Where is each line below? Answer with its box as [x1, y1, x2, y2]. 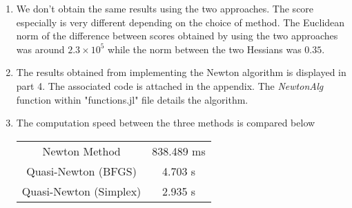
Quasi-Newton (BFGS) [26, 162, 137, 179]
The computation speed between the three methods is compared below [16, 115, 315, 130]
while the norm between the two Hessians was [108, 41, 302, 56]
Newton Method [42, 142, 121, 159]
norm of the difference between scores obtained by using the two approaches [16, 28, 338, 43]
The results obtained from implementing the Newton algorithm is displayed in [16, 65, 346, 79]
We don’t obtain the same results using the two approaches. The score [16, 1, 314, 15]
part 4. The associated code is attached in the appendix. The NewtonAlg [16, 78, 324, 93]
